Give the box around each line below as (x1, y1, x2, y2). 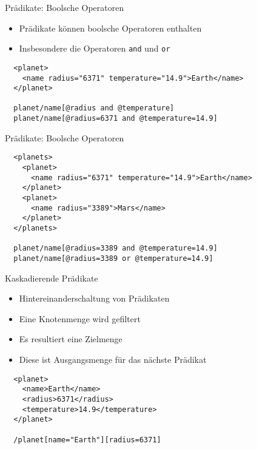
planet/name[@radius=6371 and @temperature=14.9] (13, 114, 218, 123)
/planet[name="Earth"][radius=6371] (13, 435, 161, 444)
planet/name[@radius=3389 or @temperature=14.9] (13, 254, 213, 263)
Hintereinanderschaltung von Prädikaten (19, 292, 170, 305)
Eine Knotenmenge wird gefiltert (19, 312, 141, 325)
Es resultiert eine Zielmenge (19, 333, 122, 345)
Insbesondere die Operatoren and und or (19, 42, 170, 55)
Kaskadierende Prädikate (5, 271, 98, 284)
